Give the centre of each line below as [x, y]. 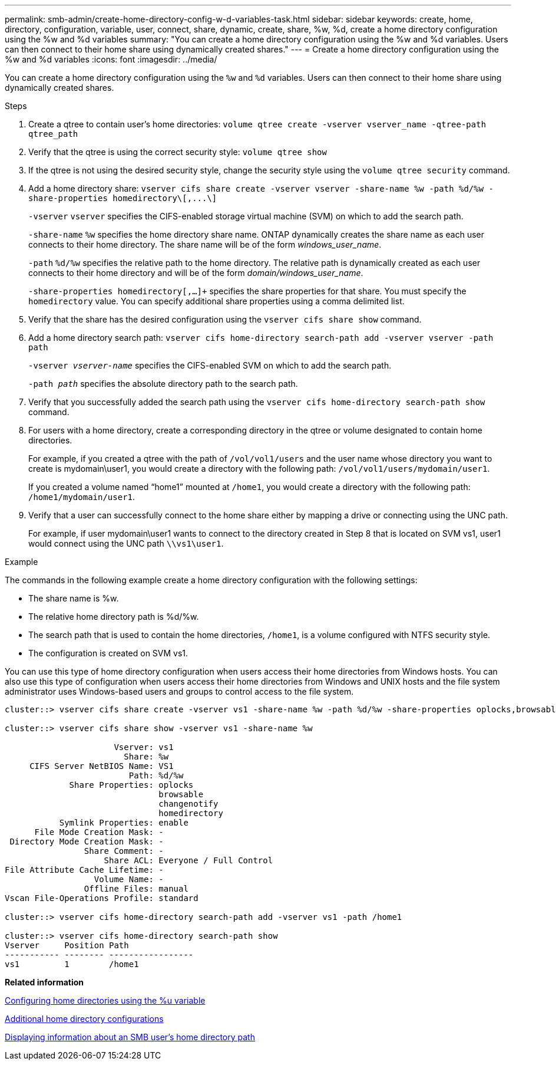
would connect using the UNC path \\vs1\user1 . [126, 543]
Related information [44, 982]
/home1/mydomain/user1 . [82, 497]
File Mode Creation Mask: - [99, 832]
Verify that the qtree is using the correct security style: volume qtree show [178, 152]
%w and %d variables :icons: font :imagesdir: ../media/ [111, 59]
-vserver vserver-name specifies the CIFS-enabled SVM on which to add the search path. [210, 365]
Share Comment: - [124, 851]
